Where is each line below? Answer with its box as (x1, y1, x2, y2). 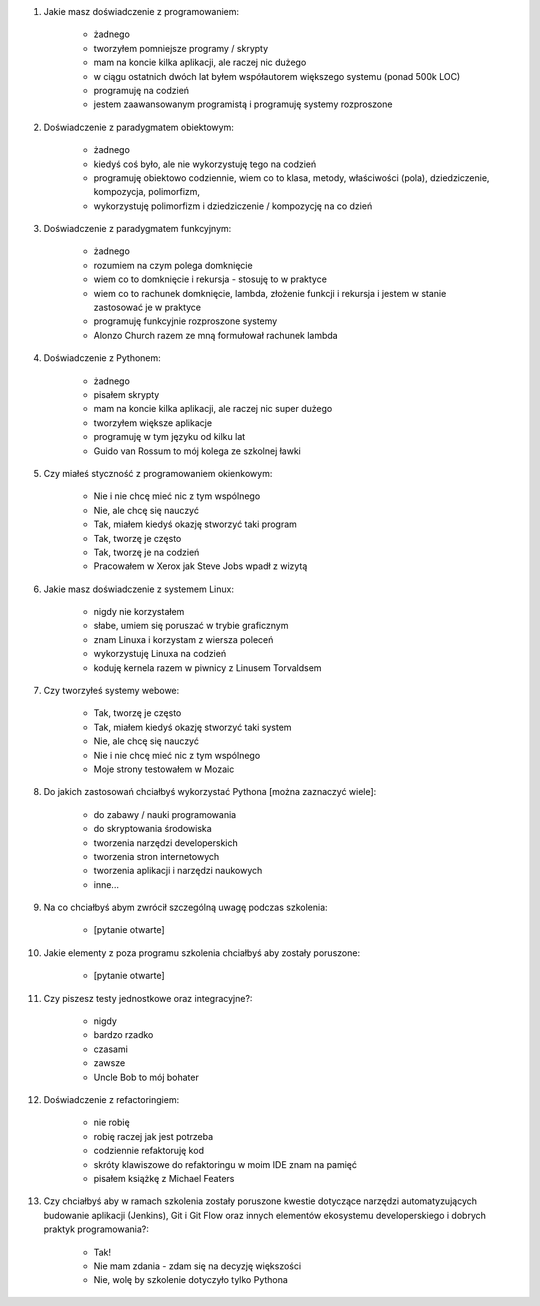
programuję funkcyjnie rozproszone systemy (93, 315, 278, 327)
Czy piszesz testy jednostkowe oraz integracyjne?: (43, 992, 253, 1004)
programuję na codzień (93, 84, 190, 96)
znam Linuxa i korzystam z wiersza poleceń (93, 633, 274, 645)
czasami (93, 1043, 129, 1055)
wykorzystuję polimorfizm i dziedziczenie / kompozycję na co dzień (93, 200, 373, 212)
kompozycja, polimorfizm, (93, 186, 200, 198)
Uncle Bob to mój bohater (93, 1071, 199, 1083)
